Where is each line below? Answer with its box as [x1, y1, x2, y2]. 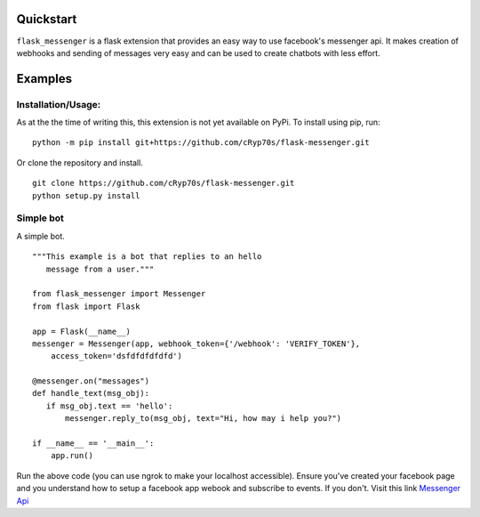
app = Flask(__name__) [32, 326, 132, 336]
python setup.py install [32, 190, 140, 200]
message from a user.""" [45, 263, 155, 274]
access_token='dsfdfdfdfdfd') [50, 351, 182, 361]
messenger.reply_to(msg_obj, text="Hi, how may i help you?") [65, 414, 342, 424]
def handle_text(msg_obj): [32, 388, 150, 399]
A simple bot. [16, 230, 66, 241]
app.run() [50, 450, 93, 461]
